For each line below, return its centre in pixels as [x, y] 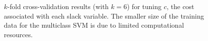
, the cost [180, 6]
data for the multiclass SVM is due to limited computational [94, 25]
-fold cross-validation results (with [58, 6]
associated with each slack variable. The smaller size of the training [104, 15]
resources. [18, 34]
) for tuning [144, 6]
